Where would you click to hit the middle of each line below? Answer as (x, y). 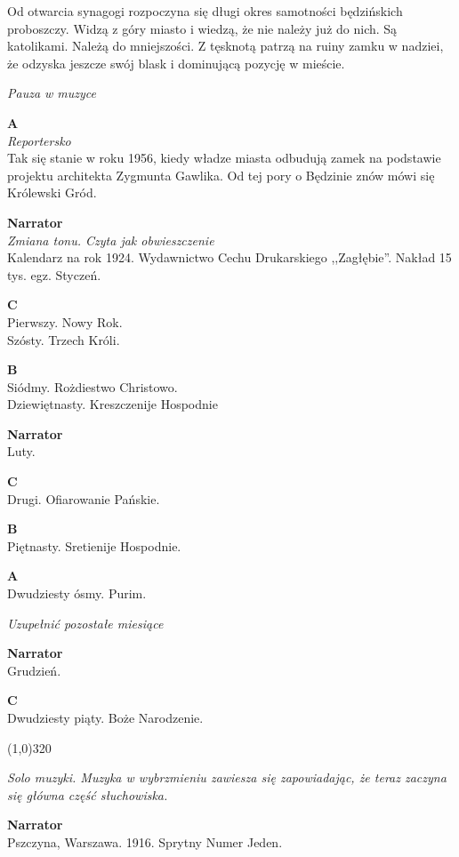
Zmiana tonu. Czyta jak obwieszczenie (111, 240)
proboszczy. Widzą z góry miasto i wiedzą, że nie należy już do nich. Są (202, 28)
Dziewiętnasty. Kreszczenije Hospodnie (113, 404)
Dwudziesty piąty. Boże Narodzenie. (105, 717)
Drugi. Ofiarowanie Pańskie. (84, 498)
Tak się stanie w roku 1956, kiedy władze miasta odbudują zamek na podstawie (224, 158)
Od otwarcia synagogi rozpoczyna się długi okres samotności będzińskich (205, 11)
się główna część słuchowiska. (88, 794)
